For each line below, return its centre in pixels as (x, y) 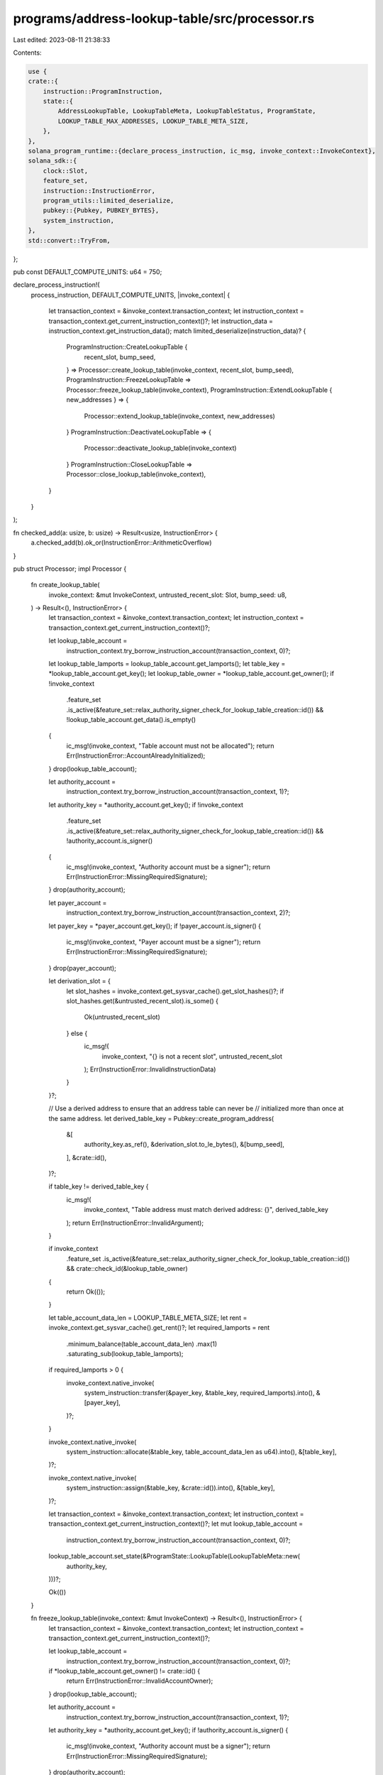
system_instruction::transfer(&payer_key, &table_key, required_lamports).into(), (199, 1393)
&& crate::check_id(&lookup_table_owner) (127, 1269)
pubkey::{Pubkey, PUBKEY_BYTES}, (101, 211)
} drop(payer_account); (83, 968)
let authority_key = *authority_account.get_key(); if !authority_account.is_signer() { (168, 1730)
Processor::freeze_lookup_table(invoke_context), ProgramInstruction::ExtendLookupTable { (199, 390)
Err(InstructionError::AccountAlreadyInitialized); (136, 755)
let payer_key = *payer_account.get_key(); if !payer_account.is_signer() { (155, 926)
